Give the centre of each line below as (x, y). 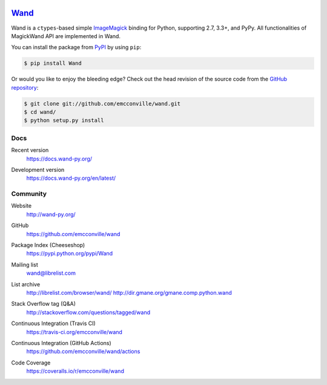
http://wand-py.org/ (51, 214)
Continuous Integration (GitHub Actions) (61, 343)
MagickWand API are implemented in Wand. (66, 36)
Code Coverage (31, 363)
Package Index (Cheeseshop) (48, 245)
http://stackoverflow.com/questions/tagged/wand (88, 312)
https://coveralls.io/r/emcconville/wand (75, 371)
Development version (38, 169)
